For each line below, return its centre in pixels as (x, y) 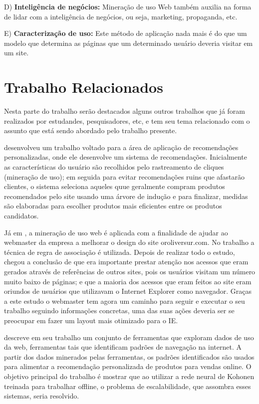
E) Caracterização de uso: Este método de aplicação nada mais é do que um (126, 33)
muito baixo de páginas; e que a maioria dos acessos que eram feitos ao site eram (128, 281)
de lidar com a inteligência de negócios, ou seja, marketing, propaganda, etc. (121, 16)
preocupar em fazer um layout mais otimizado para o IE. (91, 320)
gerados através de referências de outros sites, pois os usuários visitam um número (130, 271)
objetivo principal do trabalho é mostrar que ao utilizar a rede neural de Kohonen (129, 376)
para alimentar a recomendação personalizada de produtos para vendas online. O (128, 366)
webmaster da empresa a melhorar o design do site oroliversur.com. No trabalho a (129, 242)
